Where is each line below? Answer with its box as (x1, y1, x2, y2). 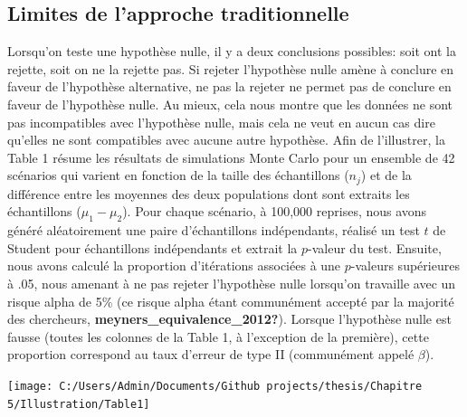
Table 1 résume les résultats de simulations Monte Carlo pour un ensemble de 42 (7, 147, 455, 166)
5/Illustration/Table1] (7, 397, 150, 411)
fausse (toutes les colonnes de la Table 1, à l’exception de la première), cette (7, 327, 429, 346)
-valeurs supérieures (350, 256, 460, 275)
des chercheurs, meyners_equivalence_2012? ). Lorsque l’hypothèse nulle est (7, 309, 452, 328)
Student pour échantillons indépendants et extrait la (7, 238, 298, 257)
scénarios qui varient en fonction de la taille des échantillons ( (7, 166, 349, 185)
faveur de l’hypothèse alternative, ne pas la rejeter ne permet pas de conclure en (7, 77, 452, 96)
